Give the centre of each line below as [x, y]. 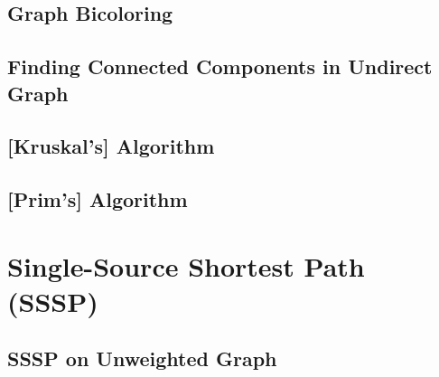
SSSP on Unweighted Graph [142, 358]
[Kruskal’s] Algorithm [111, 146]
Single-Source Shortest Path [186, 265]
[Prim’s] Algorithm [98, 199]
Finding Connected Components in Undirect [220, 66]
